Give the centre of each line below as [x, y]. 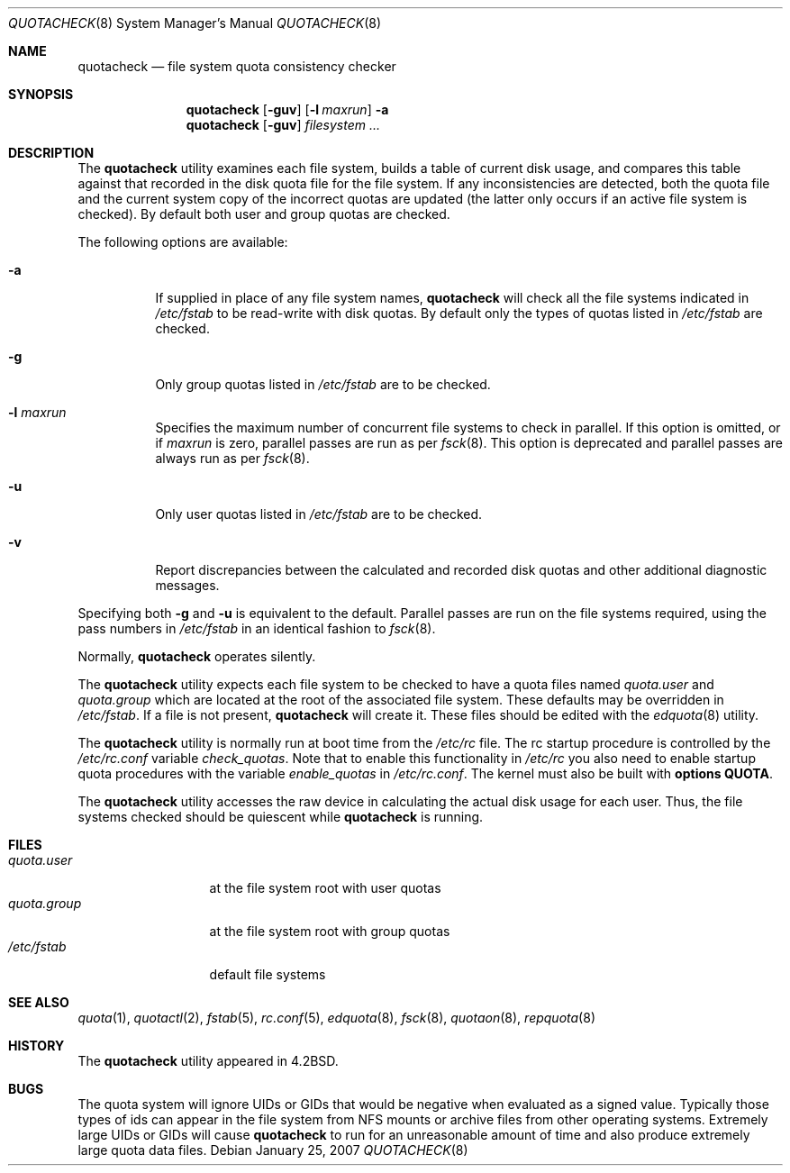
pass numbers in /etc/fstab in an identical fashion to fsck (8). [257, 628]
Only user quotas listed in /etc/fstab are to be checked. [319, 514]
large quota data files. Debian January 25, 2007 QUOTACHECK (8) [273, 1150]
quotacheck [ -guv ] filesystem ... [283, 125]
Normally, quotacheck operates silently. [197, 656]
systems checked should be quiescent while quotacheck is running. [281, 817]
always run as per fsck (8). [232, 458]
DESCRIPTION [51, 153]
